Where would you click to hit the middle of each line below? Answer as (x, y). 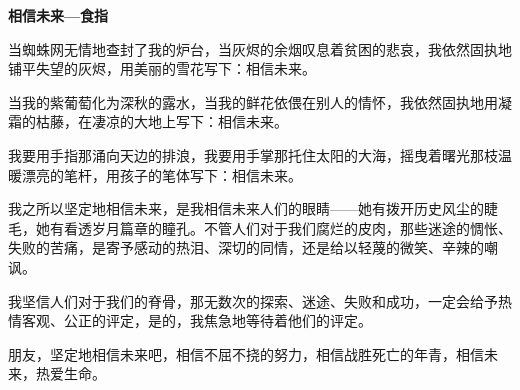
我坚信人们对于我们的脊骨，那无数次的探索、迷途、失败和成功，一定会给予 (253, 300)
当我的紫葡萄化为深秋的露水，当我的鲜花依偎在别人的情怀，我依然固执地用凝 (260, 101)
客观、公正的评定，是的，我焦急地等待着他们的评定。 (196, 320)
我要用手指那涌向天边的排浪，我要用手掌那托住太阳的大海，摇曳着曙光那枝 (253, 154)
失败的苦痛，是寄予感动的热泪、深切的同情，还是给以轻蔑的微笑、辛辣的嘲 (253, 247)
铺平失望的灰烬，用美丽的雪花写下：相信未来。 (162, 68)
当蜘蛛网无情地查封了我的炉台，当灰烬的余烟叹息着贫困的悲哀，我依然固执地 (260, 48)
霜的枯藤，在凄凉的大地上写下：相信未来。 (148, 121)
